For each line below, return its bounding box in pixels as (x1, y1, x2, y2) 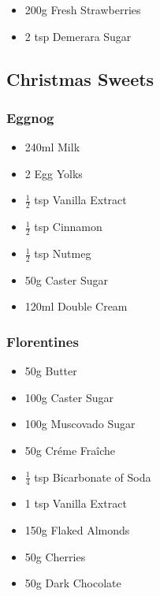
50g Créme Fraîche (24, 442, 115, 459)
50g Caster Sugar (24, 271, 108, 288)
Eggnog (6, 107, 54, 127)
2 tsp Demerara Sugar (24, 28, 132, 44)
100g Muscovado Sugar (24, 415, 136, 432)
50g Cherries (24, 548, 86, 564)
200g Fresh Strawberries (24, 2, 141, 17)
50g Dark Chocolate (24, 575, 121, 591)
